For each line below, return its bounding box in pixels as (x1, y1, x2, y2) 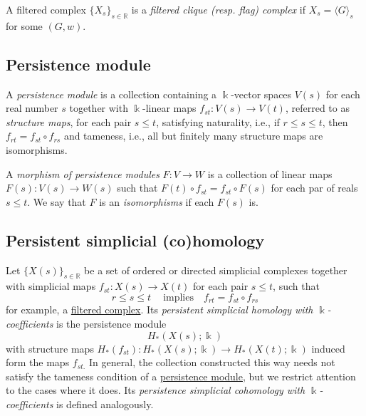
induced (311, 340, 345, 355)
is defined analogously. (56, 396, 154, 411)
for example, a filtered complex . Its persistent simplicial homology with (6, 302, 313, 317)
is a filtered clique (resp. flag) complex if (131, 2, 305, 16)
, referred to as (285, 100, 350, 115)
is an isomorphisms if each (99, 194, 214, 209)
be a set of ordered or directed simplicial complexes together (84, 262, 347, 277)
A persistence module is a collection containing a (6, 86, 217, 101)
